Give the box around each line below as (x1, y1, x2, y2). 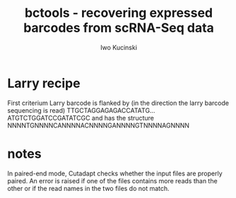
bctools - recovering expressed (24, 5, 213, 21)
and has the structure (91, 113, 154, 122)
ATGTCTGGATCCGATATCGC (7, 113, 90, 122)
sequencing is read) (7, 106, 66, 114)
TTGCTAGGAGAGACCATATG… (66, 106, 155, 114)
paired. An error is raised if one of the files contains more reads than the (7, 176, 218, 185)
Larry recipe (7, 75, 81, 91)
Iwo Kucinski (100, 43, 138, 51)
